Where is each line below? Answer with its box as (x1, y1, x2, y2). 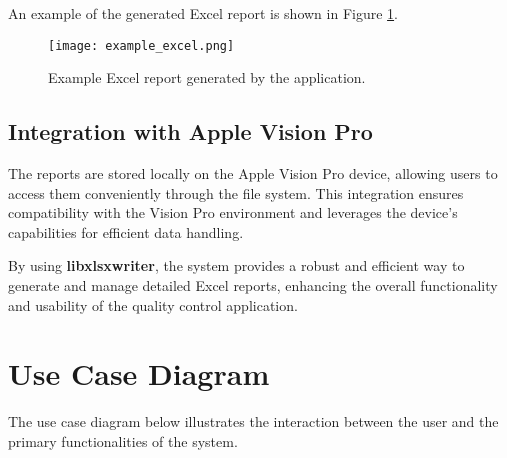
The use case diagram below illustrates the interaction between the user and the (8, 411, 499, 432)
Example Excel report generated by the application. (48, 67, 366, 88)
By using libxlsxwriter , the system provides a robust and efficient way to (8, 255, 465, 276)
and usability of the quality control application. (8, 294, 298, 315)
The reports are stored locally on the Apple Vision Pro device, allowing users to (8, 163, 498, 184)
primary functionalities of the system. (8, 430, 238, 451)
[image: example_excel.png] (48, 38, 235, 53)
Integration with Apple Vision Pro (8, 116, 373, 147)
